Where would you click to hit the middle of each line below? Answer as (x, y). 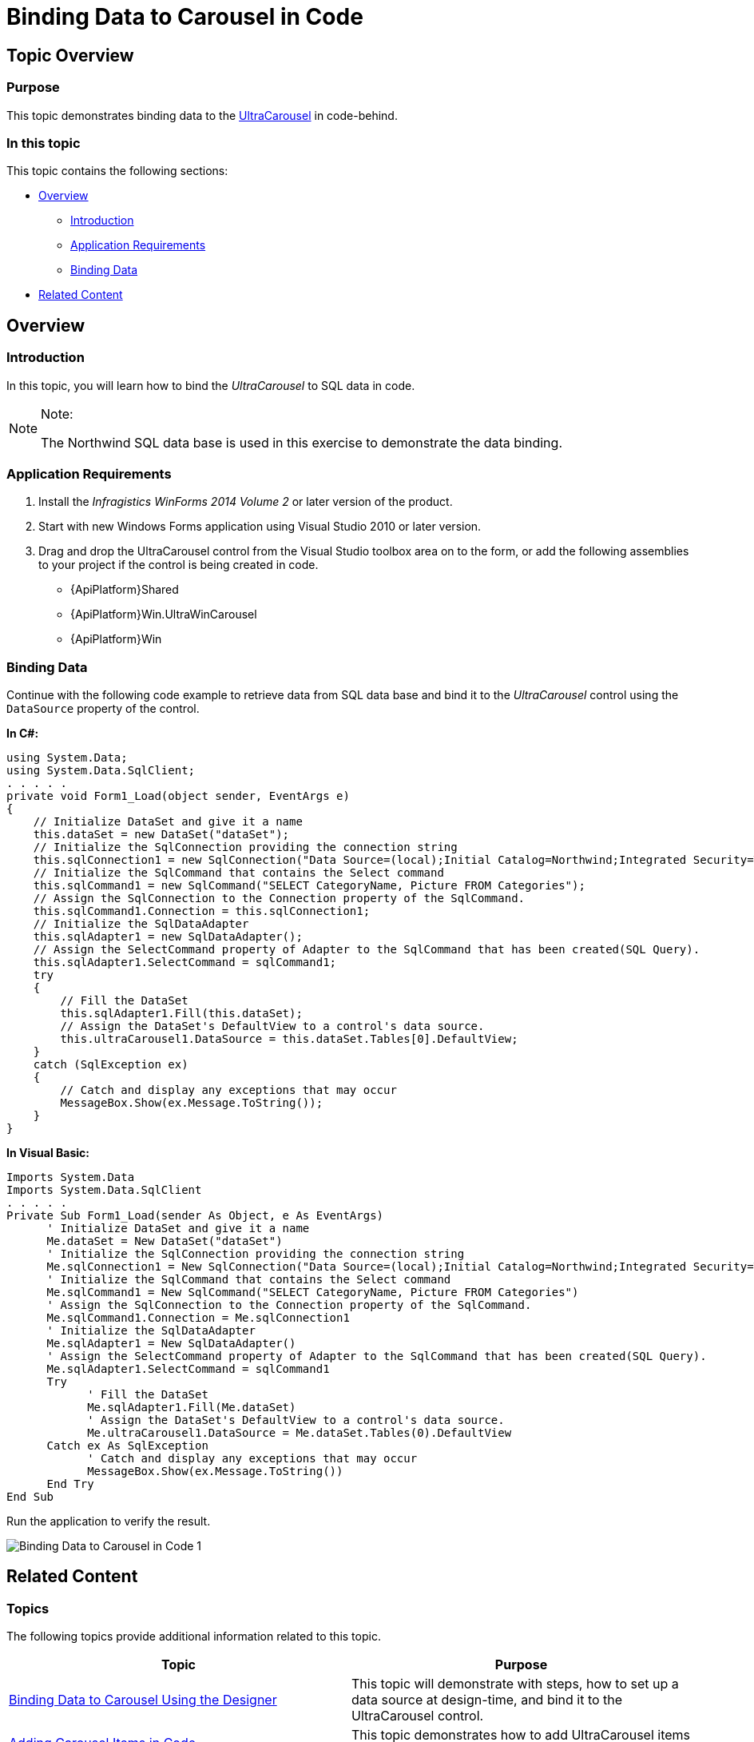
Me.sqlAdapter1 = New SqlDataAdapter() (171, 1344)
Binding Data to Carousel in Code (185, 17)
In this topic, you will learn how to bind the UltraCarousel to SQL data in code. (211, 385)
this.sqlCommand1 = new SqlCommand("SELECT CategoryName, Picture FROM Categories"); (309, 886)
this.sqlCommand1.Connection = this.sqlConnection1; (202, 911)
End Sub (30, 1497)
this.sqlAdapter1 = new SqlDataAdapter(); (168, 937)
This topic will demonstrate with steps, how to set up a (515, 1684)
